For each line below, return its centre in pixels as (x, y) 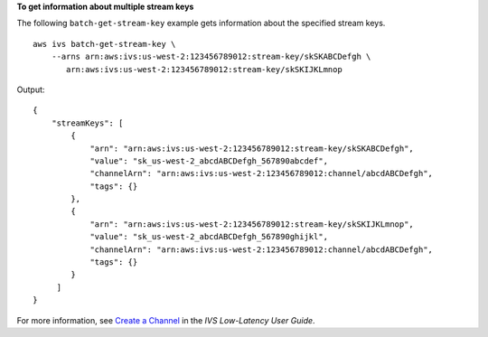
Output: (31, 89)
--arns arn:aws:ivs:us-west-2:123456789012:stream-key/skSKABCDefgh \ (211, 57)
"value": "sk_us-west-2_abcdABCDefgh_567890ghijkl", (209, 237)
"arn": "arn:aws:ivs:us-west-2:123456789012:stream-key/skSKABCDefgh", (252, 148)
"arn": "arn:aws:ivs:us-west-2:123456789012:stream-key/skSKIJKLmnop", (252, 224)
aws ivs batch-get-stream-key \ (104, 44)
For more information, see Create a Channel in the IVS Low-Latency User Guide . (166, 320)
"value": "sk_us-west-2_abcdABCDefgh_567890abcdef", (209, 161)
